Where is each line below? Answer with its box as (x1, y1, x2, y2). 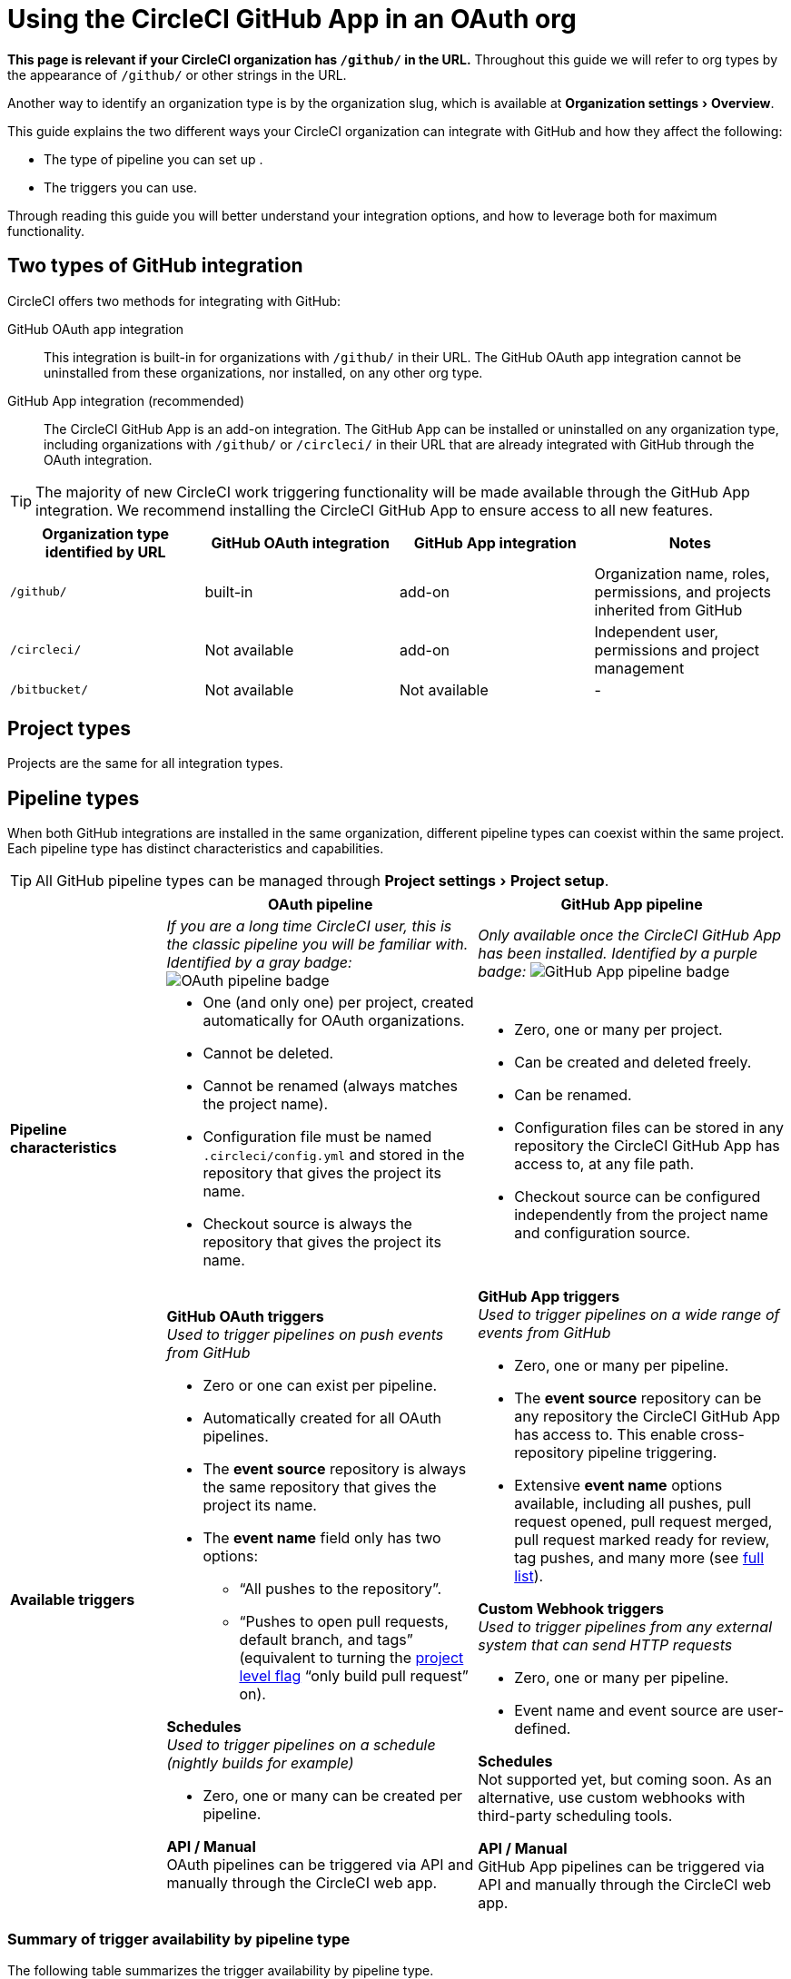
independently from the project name (514, 1206, 768, 1225)
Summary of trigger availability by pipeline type (7, 1929, 351, 1948)
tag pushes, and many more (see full (514, 1549, 765, 1568)
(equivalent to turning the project (239, 1649, 464, 1668)
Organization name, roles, (594, 564, 770, 583)
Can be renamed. (514, 1086, 632, 1105)
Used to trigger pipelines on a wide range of (478, 1305, 780, 1324)
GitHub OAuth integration (211, 533, 390, 552)
